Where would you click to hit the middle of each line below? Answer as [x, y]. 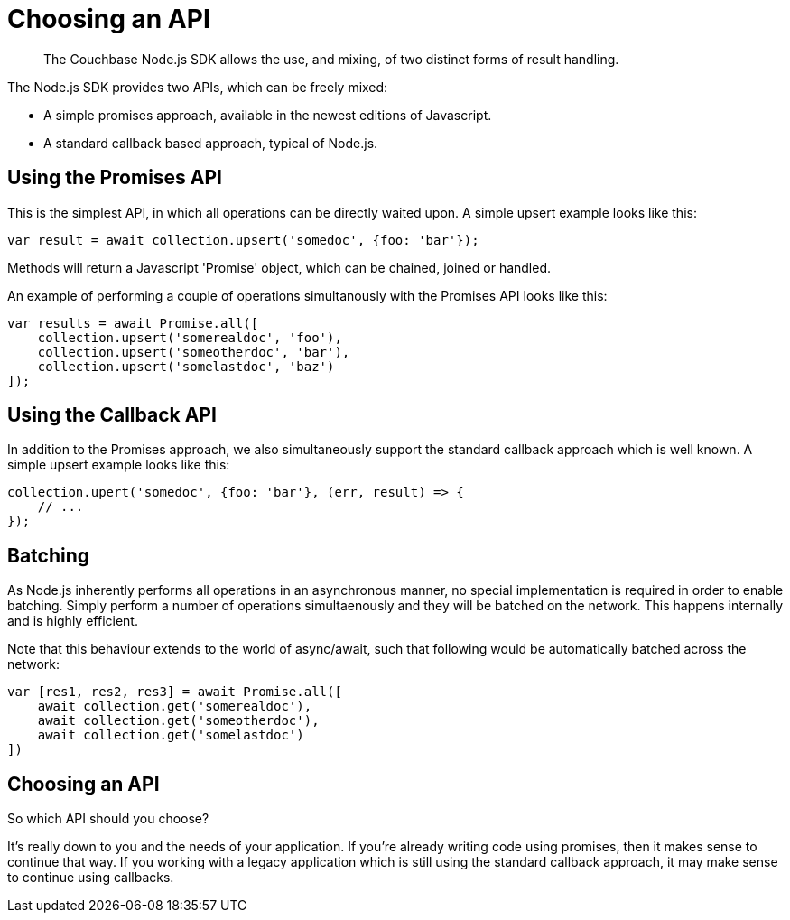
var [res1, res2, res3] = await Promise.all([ [175, 692]
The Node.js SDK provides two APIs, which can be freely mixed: [198, 87]
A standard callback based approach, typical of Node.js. [211, 143]
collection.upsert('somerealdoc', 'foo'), [190, 337]
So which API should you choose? [108, 819]
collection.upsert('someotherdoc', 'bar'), [194, 352]
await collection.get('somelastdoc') [171, 735]
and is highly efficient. [73, 621]
